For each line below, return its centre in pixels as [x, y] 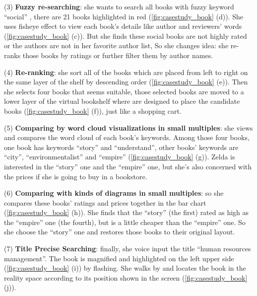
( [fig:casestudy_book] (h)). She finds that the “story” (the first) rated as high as [127, 212]
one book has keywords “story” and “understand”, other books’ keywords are [121, 147]
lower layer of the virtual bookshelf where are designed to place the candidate [122, 101]
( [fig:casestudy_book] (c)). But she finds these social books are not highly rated [126, 36]
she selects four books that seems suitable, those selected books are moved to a [124, 91]
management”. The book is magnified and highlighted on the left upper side [119, 258]
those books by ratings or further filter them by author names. [118, 55]
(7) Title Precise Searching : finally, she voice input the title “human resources [128, 249]
